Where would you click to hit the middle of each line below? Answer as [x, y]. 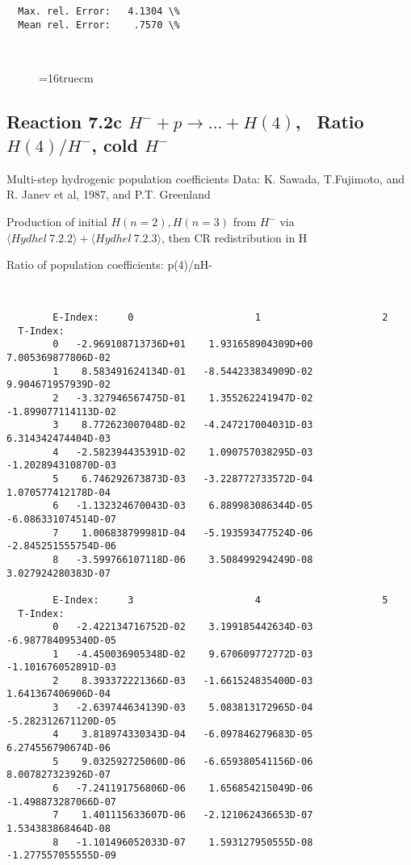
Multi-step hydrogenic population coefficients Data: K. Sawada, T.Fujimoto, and [205, 178]
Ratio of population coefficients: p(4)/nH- [110, 265]
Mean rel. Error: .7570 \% [99, 25]
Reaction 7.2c [64, 121]
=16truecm [66, 77]
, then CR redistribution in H [234, 237]
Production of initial [57, 221]
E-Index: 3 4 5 [220, 600]
